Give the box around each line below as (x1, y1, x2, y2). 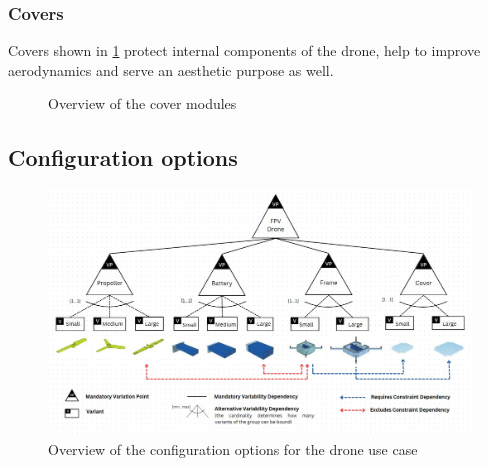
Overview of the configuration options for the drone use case (48, 438, 418, 459)
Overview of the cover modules (48, 93, 237, 114)
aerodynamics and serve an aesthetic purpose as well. (8, 59, 334, 80)
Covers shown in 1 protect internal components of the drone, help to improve (8, 40, 481, 61)
